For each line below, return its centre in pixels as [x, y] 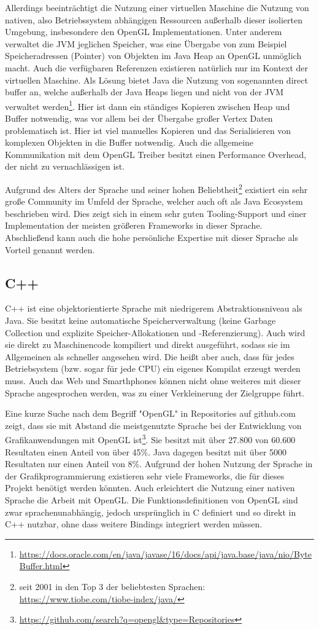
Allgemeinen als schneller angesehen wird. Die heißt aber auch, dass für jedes [150, 356]
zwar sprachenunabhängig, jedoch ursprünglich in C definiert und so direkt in [151, 512]
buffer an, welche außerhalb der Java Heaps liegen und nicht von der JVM [144, 92]
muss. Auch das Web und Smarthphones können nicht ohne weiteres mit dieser [153, 380]
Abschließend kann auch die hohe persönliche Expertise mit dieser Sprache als [152, 237]
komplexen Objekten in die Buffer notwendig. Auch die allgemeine [129, 142]
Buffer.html [41, 566]
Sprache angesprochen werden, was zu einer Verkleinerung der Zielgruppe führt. [155, 392]
